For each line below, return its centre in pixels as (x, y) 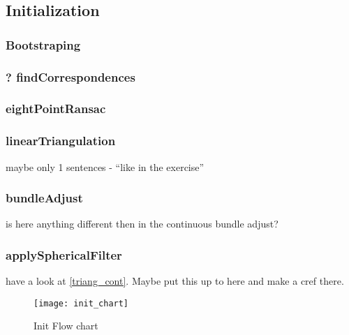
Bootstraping (43, 44)
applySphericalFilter (64, 254)
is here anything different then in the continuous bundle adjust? (142, 224)
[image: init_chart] (81, 303)
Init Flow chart (66, 326)
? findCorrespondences (70, 76)
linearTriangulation (61, 141)
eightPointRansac (56, 109)
